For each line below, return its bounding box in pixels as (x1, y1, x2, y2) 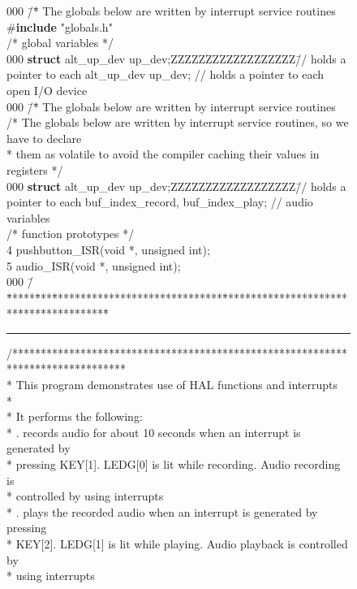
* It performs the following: (6, 408, 143, 425)
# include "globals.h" (6, 18, 113, 35)
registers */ (6, 161, 63, 178)
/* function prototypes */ (6, 225, 135, 242)
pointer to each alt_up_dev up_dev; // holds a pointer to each (6, 66, 325, 83)
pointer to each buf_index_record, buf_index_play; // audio (6, 193, 313, 210)
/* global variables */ (6, 34, 114, 51)
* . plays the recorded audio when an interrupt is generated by (6, 503, 318, 520)
